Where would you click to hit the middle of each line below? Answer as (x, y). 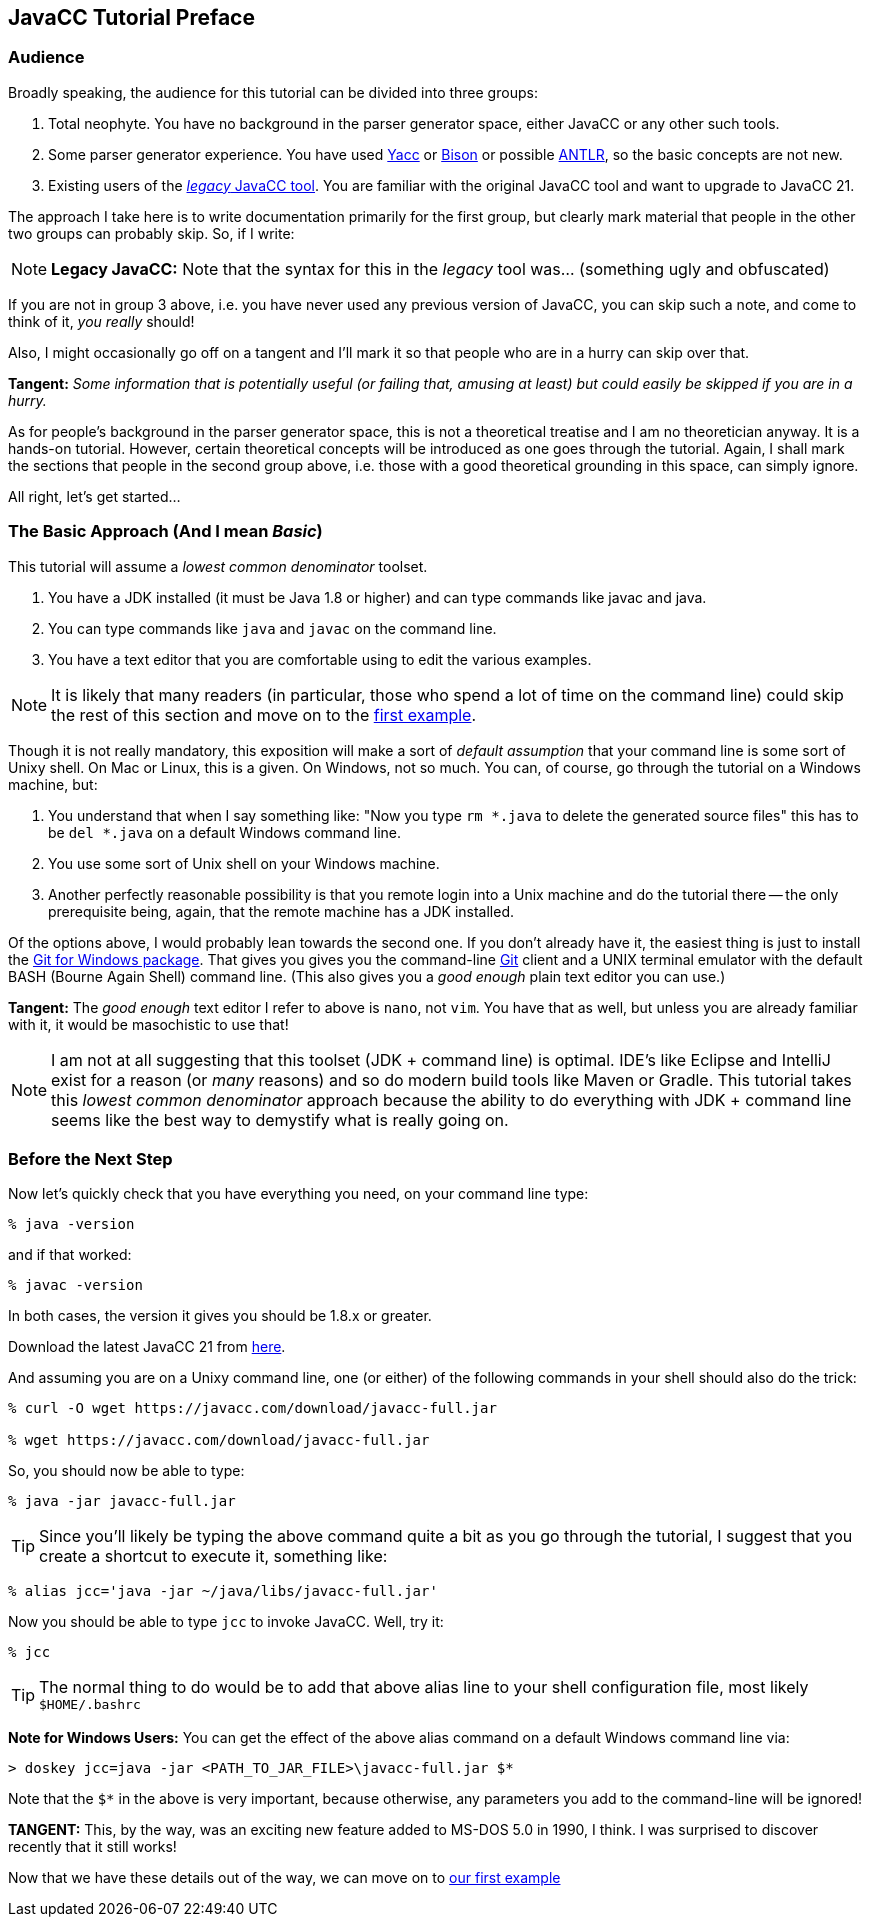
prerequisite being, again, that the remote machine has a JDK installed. (281, 911)
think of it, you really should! (101, 321)
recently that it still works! (92, 1847)
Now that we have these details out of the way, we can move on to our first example (284, 1878)
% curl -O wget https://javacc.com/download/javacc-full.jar (252, 1408)
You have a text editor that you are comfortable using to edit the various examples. (320, 659)
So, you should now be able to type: (126, 1471)
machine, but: (53, 784)
